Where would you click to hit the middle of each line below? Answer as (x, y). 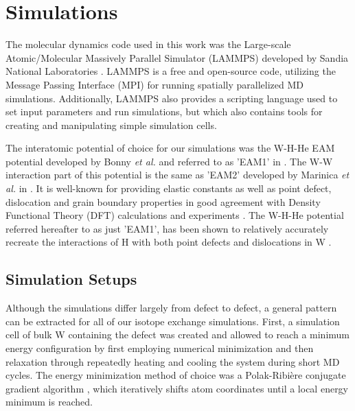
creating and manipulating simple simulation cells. (111, 125)
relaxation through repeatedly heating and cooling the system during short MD (173, 361)
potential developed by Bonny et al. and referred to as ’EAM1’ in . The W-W (169, 161)
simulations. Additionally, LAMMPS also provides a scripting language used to (172, 98)
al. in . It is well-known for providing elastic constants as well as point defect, (169, 188)
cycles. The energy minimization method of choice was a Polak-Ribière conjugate (176, 375)
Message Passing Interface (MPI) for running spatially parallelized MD (154, 84)
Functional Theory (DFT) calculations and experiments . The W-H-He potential (175, 215)
